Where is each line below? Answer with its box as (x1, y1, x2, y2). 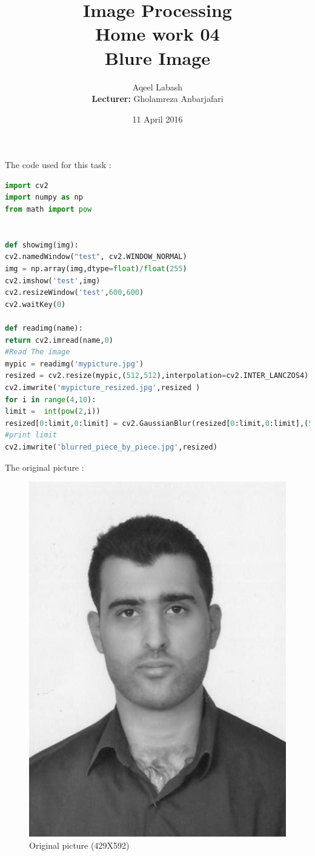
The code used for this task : (5, 158, 111, 171)
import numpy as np (5, 193, 83, 202)
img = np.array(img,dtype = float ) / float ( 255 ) (5, 265, 187, 274)
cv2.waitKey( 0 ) (5, 300, 66, 309)
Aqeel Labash (132, 80, 183, 93)
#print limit (5, 431, 57, 440)
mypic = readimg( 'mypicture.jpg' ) (5, 359, 144, 368)
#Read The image (5, 348, 70, 357)
